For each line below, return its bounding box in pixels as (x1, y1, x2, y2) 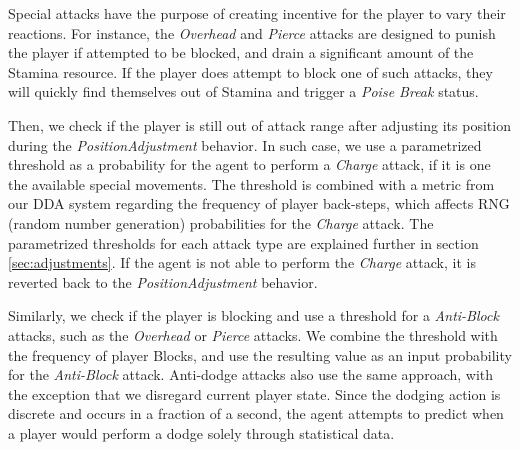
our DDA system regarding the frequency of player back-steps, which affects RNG (8, 193, 510, 214)
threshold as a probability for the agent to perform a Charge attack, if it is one (8, 154, 491, 175)
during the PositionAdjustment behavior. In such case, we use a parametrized (8, 134, 482, 155)
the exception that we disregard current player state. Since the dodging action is (8, 383, 501, 404)
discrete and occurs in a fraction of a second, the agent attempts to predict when (8, 403, 504, 424)
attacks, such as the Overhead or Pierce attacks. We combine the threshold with (8, 324, 498, 345)
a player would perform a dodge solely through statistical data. (8, 422, 395, 443)
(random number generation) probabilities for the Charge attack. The (8, 212, 434, 233)
